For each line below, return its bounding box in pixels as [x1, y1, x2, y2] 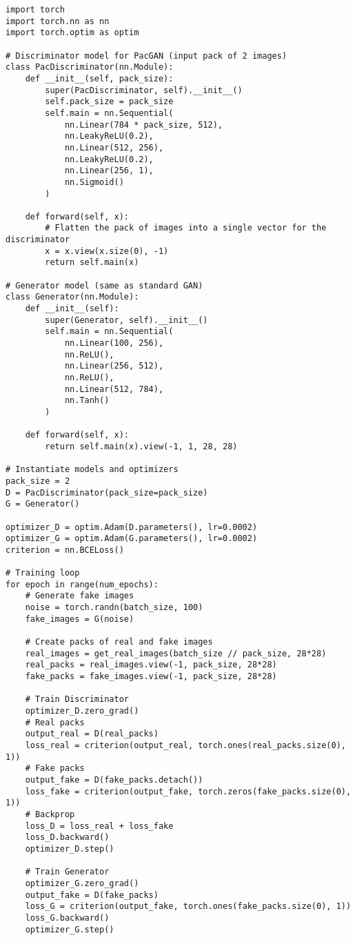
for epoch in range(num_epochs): [6, 579, 159, 589]
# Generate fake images [25, 591, 134, 601]
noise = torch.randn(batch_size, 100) [25, 603, 203, 613]
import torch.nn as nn [6, 16, 110, 26]
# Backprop [25, 809, 75, 819]
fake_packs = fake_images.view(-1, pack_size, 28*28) [25, 672, 277, 682]
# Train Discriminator [25, 694, 129, 705]
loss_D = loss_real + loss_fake [25, 821, 174, 831]
